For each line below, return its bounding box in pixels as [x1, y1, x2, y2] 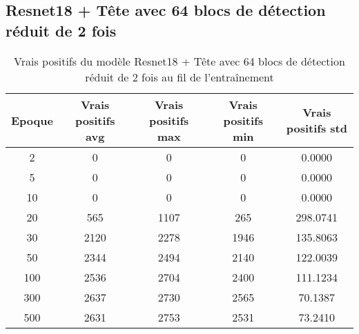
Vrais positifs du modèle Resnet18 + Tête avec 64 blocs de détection [14, 52, 345, 69]
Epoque [11, 112, 53, 128]
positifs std [286, 120, 347, 137]
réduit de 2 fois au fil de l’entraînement [85, 68, 274, 85]
